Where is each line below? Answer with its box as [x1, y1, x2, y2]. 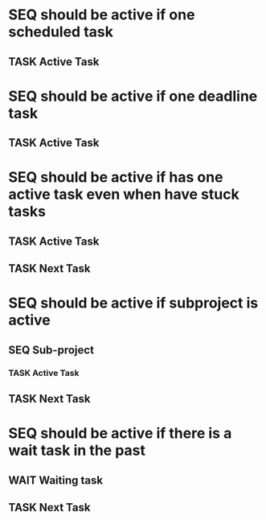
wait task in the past [8, 441, 146, 460]
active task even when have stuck [8, 185, 239, 204]
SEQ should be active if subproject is [8, 294, 259, 312]
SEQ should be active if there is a [8, 424, 232, 443]
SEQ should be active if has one [8, 168, 223, 187]
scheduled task [8, 23, 114, 41]
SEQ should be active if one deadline [8, 87, 258, 105]
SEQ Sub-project [8, 343, 95, 357]
